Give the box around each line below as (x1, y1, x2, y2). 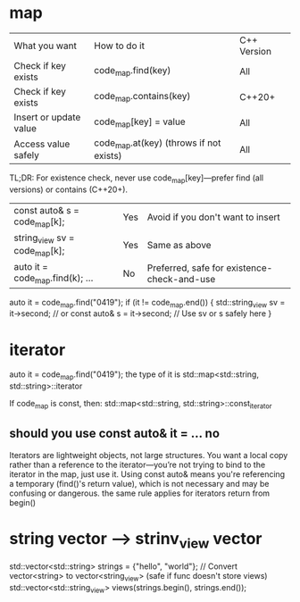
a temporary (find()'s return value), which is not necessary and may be (9, 478, 270, 489)
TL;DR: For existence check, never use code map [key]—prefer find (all (9, 172, 264, 185)
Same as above (146, 239, 212, 252)
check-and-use (146, 273, 216, 286)
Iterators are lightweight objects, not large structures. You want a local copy (9, 449, 288, 460)
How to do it (93, 39, 146, 52)
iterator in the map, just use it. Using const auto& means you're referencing (9, 468, 286, 480)
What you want (13, 39, 78, 52)
